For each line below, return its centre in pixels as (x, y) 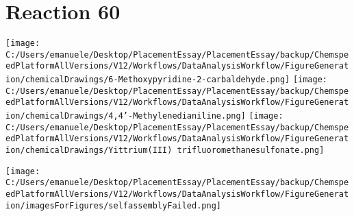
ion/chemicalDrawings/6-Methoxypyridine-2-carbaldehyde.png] (148, 80)
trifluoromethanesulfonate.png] (251, 151)
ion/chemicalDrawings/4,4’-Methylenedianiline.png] (126, 116)
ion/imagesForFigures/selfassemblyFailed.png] (113, 205)
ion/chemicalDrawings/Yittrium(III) (89, 151)
